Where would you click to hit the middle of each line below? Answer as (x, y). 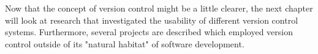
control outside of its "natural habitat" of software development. (125, 43)
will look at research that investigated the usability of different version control (152, 20)
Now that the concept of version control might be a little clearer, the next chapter (159, 8)
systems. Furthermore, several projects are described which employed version (149, 32)
